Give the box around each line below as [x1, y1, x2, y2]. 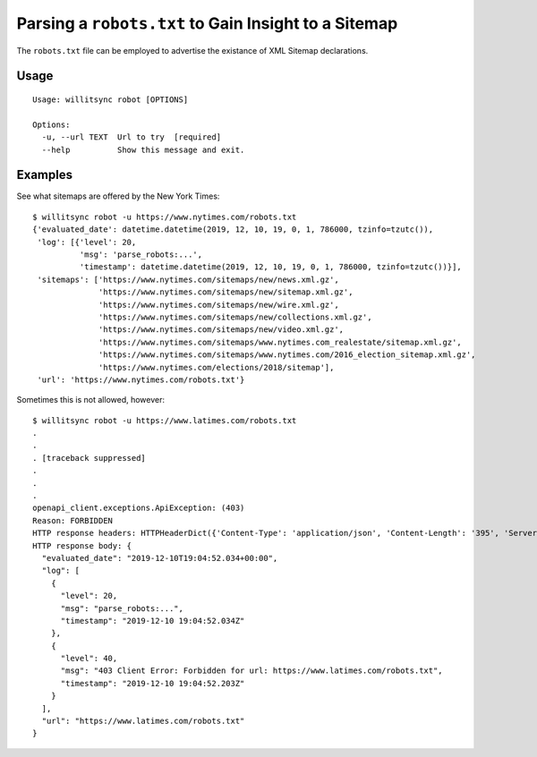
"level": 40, [60, 653, 118, 664]
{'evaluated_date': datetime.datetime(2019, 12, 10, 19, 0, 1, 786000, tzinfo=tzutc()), [32, 225, 434, 234]
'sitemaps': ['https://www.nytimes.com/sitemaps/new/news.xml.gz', [37, 274, 339, 285]
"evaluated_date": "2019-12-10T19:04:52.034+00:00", [41, 553, 278, 563]
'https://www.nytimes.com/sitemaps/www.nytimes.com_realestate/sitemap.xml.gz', [98, 336, 463, 347]
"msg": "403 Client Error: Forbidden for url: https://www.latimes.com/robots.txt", [60, 666, 443, 676]
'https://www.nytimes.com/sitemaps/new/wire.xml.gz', [98, 300, 339, 310]
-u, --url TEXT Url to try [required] [41, 132, 222, 142]
